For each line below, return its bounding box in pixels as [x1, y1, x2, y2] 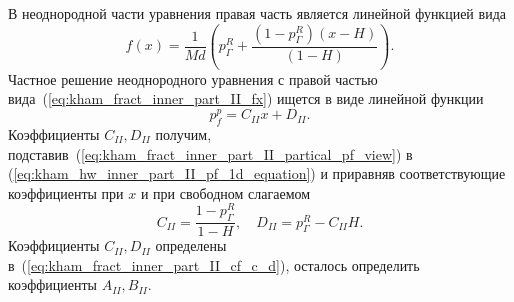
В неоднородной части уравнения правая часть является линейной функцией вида [8, 3, 506, 23]
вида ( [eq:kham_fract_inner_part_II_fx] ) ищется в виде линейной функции [8, 88, 484, 109]
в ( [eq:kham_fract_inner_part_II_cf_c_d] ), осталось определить [8, 254, 420, 275]
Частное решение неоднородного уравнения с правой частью [8, 68, 378, 89]
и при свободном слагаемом [140, 182, 311, 203]
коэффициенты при [8, 182, 124, 203]
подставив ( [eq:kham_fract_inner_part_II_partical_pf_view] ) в [8, 143, 413, 164]
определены [155, 235, 227, 256]
